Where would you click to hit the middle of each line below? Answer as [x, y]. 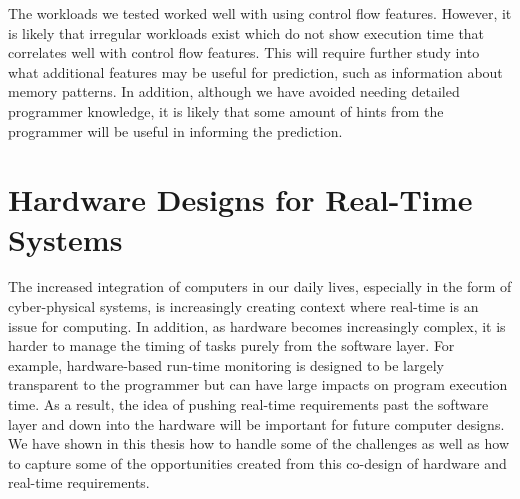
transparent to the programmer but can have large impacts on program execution [258, 384]
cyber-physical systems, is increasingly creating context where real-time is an [243, 306]
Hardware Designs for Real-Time [240, 199]
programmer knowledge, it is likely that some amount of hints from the [226, 110]
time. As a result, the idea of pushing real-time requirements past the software [248, 404]
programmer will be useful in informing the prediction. [175, 130]
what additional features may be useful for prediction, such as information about [255, 71]
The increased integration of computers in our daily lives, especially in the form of [260, 286]
